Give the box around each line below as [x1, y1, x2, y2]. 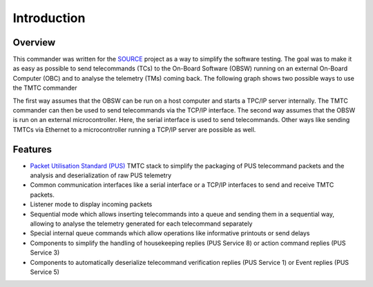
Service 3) [30, 248, 60, 257]
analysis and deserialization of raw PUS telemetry [30, 171, 172, 179]
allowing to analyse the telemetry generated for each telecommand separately [30, 219, 253, 228]
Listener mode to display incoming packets [30, 200, 153, 208]
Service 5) [30, 268, 60, 276]
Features [12, 143, 52, 155]
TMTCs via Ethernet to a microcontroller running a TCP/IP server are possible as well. [12, 125, 256, 134]
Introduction [12, 10, 86, 26]
